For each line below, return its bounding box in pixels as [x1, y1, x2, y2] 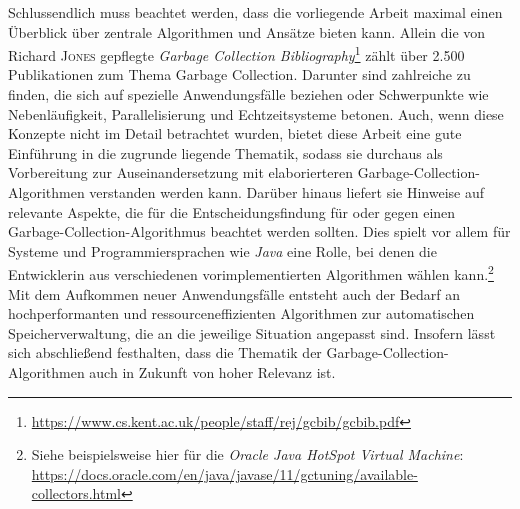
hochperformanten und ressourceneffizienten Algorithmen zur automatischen [8, 303, 475, 324]
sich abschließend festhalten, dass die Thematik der [8, 342, 322, 363]
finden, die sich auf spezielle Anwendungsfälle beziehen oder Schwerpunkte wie [8, 84, 489, 105]
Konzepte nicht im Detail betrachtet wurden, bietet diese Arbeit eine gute [8, 123, 462, 144]
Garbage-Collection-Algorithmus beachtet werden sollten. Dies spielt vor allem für [8, 221, 511, 242]
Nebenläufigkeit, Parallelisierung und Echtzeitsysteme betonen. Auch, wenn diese [8, 103, 504, 124]
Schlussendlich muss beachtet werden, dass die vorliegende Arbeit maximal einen [8, 2, 503, 22]
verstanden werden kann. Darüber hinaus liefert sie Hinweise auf [89, 182, 484, 202]
